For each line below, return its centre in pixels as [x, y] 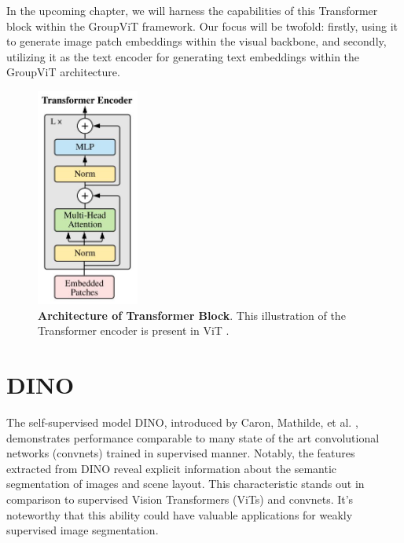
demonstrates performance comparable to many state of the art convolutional [193, 437]
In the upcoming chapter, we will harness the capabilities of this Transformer [192, 10]
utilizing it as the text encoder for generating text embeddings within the [183, 56]
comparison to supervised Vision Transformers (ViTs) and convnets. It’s [180, 499]
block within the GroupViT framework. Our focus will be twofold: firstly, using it [202, 26]
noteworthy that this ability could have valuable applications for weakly [180, 514]
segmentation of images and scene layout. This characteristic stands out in [185, 484]
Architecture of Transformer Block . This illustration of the [192, 315]
